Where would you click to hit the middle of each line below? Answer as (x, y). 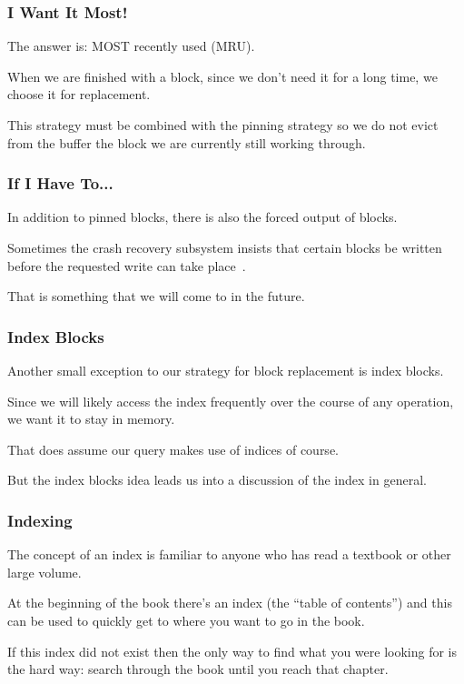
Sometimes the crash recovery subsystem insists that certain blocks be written (225, 247)
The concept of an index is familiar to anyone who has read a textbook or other (229, 554)
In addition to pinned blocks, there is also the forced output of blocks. (202, 217)
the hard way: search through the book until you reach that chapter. (198, 669)
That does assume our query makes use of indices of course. (173, 449)
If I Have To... (60, 183)
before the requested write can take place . (127, 265)
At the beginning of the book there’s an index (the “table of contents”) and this (230, 603)
